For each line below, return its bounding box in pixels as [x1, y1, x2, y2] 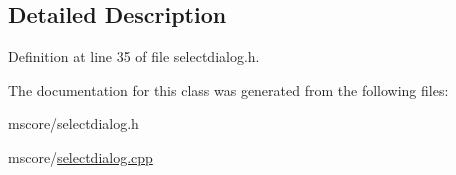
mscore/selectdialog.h [8, 113, 139, 134]
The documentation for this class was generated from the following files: [8, 79, 449, 100]
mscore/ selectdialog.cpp [8, 146, 153, 167]
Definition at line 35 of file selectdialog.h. [8, 46, 260, 67]
